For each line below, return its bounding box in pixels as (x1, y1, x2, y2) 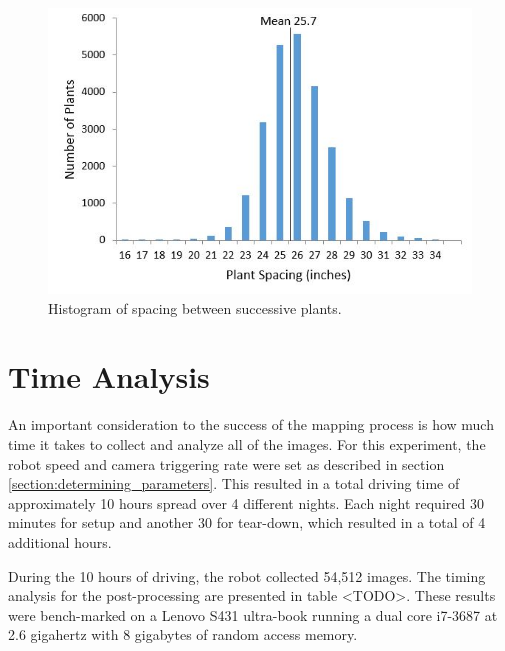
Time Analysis (8, 356, 210, 397)
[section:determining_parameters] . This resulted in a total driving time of (8, 473, 460, 494)
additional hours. (8, 531, 112, 552)
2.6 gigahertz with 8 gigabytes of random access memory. (8, 624, 358, 645)
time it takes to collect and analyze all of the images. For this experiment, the (8, 434, 486, 454)
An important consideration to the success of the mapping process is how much (8, 414, 494, 435)
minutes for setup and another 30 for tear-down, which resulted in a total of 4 (8, 512, 486, 533)
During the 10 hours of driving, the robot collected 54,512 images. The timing (8, 565, 486, 586)
